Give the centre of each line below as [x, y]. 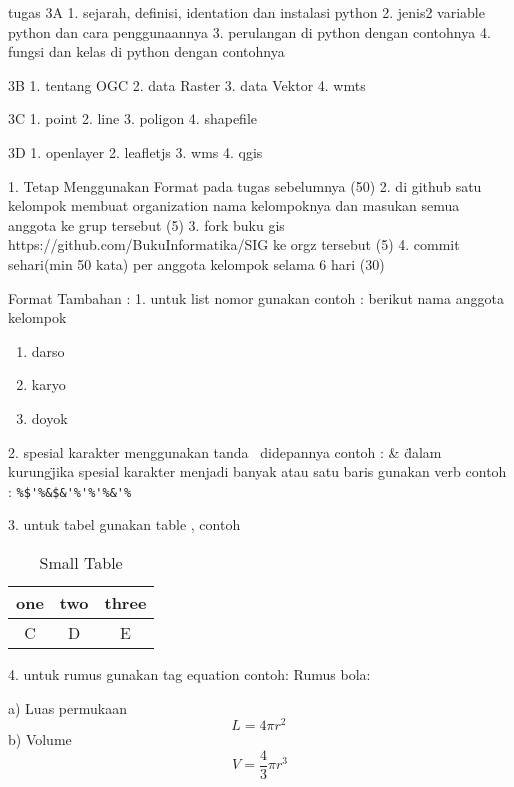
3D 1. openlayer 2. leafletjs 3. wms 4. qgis [135, 151]
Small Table [81, 562]
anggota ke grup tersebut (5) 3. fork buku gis [146, 224]
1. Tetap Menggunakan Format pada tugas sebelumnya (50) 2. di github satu [245, 185]
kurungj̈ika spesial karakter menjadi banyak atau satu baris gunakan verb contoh [257, 471]
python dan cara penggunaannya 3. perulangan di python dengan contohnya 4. [249, 31]
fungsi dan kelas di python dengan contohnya [146, 51]
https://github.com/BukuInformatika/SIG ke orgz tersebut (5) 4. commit [234, 244]
